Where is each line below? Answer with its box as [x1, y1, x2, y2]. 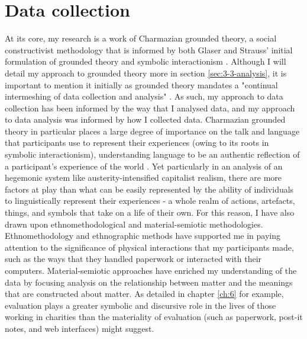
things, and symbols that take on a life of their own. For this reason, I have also [5, 206, 295, 219]
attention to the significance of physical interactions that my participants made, [5, 241, 294, 253]
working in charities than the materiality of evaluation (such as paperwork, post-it [5, 311, 303, 323]
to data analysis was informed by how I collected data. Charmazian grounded [5, 113, 286, 126]
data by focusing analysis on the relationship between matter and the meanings [5, 276, 293, 288]
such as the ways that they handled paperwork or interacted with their [5, 252, 262, 265]
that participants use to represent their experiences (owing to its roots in [5, 136, 269, 149]
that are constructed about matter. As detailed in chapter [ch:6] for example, [5, 287, 284, 300]
